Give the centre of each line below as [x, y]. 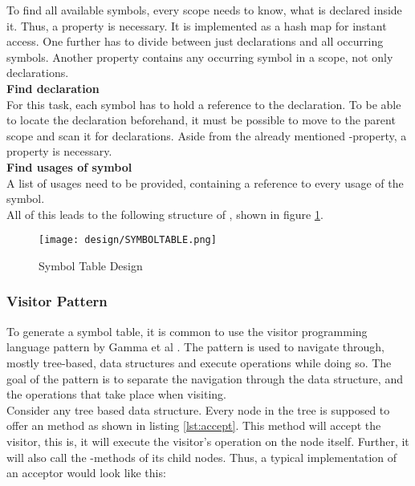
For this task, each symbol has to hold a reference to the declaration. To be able [204, 104]
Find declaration [53, 88]
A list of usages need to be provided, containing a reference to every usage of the [205, 182]
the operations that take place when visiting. [116, 394]
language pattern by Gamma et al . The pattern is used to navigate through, [195, 347]
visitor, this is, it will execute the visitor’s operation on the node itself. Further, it [208, 441]
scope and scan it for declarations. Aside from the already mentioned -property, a [207, 135]
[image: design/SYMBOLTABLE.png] [128, 240]
